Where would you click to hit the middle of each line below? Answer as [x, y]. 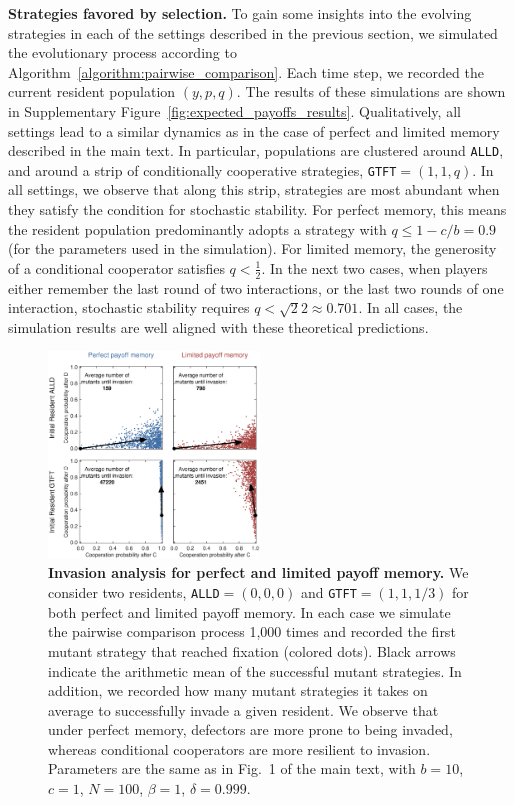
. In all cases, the [410, 307]
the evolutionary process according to [122, 52]
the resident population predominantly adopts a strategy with [197, 228]
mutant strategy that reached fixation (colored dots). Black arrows [252, 650]
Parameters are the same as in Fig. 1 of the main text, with [232, 768]
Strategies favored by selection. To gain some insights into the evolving [240, 13]
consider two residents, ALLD [134, 592]
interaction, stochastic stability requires [129, 307]
